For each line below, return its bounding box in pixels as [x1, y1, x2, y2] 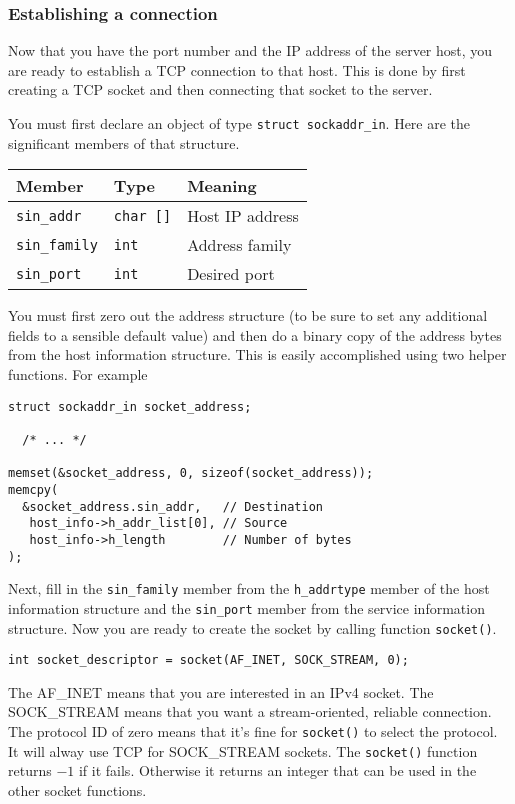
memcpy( [8, 482, 59, 497]
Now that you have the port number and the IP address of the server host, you [8, 40, 493, 61]
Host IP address [187, 204, 299, 228]
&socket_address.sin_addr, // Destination [22, 499, 323, 514]
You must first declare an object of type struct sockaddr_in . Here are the [8, 113, 471, 133]
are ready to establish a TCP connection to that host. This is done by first [8, 59, 466, 80]
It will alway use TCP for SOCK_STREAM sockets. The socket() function [8, 740, 478, 761]
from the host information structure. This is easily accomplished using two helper [8, 344, 507, 365]
